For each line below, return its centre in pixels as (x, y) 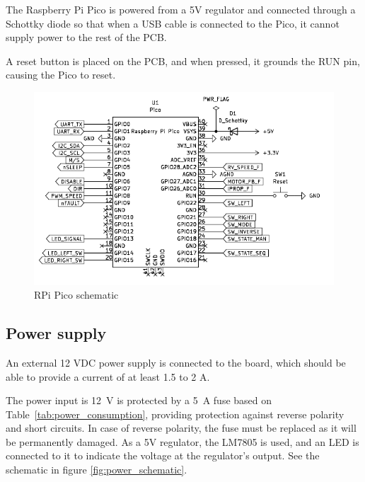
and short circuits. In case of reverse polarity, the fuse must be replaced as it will (181, 428)
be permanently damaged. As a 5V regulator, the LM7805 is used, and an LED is (182, 441)
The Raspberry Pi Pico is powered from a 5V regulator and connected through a (181, 9)
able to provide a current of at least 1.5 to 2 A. (108, 376)
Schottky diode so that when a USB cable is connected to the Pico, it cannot (173, 23)
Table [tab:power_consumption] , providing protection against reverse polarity (175, 414)
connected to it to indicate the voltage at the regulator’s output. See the (163, 455)
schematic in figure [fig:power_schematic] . (97, 470)
